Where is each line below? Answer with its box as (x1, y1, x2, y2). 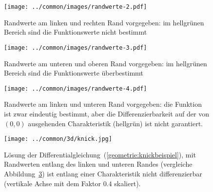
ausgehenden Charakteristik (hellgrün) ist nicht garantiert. (28, 118, 203, 128)
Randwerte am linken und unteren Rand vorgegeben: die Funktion (4, 99, 202, 109)
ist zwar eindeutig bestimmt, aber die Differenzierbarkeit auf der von (4, 108, 209, 118)
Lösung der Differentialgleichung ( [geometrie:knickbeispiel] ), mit (4, 149, 196, 159)
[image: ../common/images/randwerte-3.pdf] (4, 44, 147, 51)
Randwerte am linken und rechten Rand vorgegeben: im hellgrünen (4, 17, 204, 27)
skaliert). (114, 178, 141, 188)
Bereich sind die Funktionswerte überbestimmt (4, 68, 143, 78)
